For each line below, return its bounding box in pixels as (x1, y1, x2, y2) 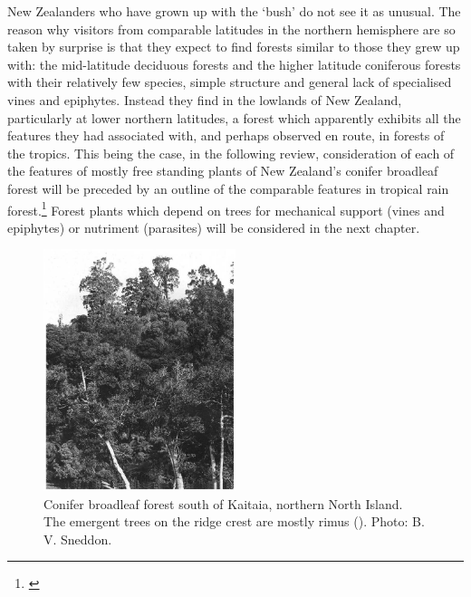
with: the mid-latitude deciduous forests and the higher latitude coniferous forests (7, 54, 461, 73)
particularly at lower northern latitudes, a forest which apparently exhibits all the (7, 108, 461, 127)
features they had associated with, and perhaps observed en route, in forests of (7, 126, 445, 145)
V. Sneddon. (43, 529, 112, 548)
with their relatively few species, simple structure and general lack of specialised (7, 72, 452, 91)
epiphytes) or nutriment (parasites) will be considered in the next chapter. (7, 217, 420, 236)
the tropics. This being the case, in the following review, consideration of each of (7, 143, 455, 162)
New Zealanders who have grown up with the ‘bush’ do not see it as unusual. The (7, 2, 461, 20)
